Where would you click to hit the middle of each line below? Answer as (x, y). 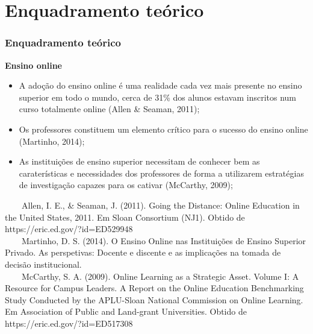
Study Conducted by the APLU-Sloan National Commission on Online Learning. (154, 299)
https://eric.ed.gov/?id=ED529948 (69, 229)
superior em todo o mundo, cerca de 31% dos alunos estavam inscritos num (158, 97)
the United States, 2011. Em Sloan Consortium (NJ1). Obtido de (125, 217)
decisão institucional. (43, 264)
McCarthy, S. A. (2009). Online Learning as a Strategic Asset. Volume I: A (160, 276)
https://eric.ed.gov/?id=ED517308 (69, 323)
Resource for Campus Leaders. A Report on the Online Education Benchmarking (154, 288)
